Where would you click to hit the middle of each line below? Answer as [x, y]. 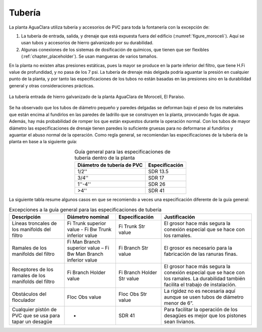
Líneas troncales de [34, 223]
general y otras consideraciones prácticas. [52, 85]
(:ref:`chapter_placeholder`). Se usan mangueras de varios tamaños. [89, 56]
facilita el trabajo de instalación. [200, 284]
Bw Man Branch [85, 254]
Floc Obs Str [133, 294]
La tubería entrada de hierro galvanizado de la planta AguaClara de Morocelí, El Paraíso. [97, 97]
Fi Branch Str [133, 248]
